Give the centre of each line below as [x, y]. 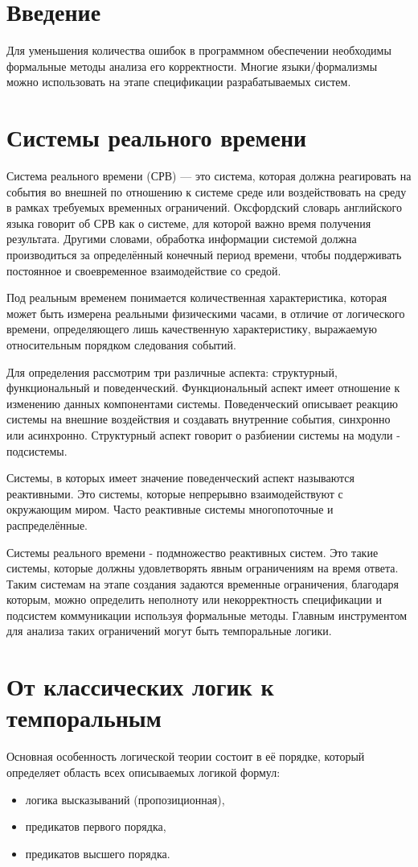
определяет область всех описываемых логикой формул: [143, 772]
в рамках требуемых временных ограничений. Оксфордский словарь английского [204, 207]
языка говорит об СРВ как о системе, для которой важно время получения [189, 223]
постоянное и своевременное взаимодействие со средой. [144, 270]
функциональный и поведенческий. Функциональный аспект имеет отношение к [203, 388]
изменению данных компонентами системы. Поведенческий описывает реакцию [202, 403]
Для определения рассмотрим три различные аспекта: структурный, [172, 372]
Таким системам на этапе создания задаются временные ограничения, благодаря [203, 583]
